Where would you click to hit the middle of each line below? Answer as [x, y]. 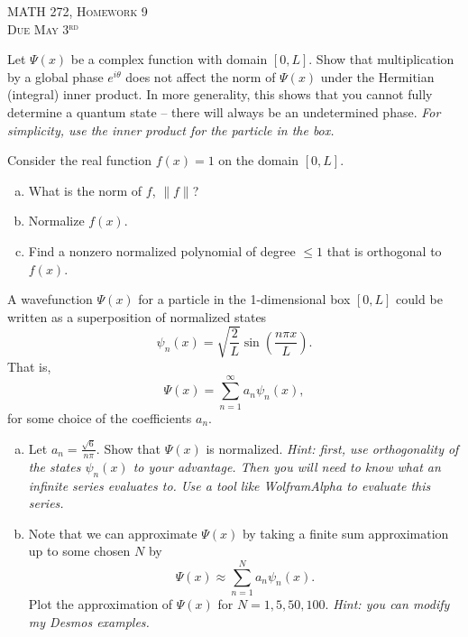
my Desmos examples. [89, 621]
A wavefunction [50, 299]
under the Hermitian [377, 76]
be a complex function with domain [169, 59]
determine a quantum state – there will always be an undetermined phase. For [224, 111]
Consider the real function [80, 160]
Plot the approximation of [101, 604]
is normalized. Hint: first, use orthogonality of [332, 448]
